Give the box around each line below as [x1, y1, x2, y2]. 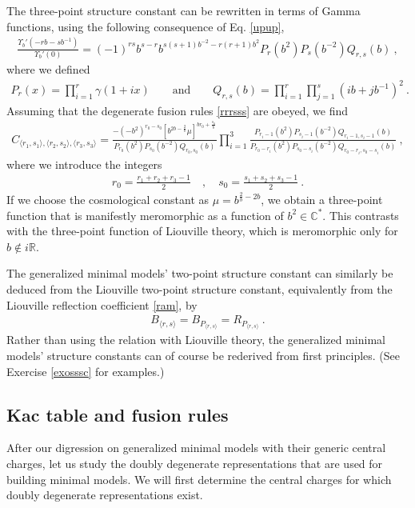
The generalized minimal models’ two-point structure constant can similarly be [6, 265, 393, 282]
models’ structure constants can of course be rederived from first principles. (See [6, 346, 400, 363]
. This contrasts [322, 206, 399, 223]
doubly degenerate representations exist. [6, 486, 203, 503]
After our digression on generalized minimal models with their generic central [6, 439, 386, 456]
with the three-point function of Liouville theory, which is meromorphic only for [6, 222, 398, 239]
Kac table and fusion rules [6, 402, 229, 426]
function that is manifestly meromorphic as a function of [6, 206, 284, 223]
